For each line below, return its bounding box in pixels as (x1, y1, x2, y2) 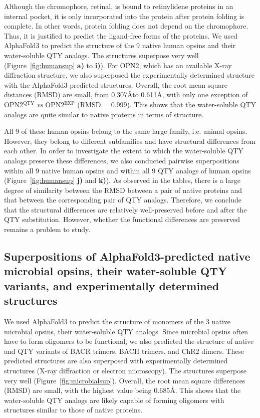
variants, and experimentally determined (4, 278, 219, 293)
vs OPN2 (37, 99, 65, 109)
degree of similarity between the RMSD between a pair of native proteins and (4, 184, 242, 195)
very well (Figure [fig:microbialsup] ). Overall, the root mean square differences (4, 375, 245, 385)
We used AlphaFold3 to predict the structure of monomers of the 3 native (4, 316, 231, 327)
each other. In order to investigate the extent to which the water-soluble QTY (4, 145, 243, 156)
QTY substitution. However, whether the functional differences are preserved (4, 214, 240, 225)
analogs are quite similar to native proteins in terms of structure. (4, 109, 204, 119)
